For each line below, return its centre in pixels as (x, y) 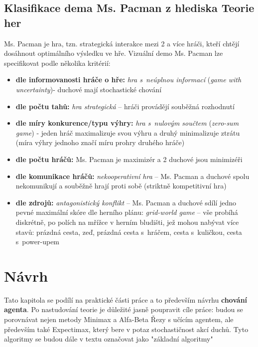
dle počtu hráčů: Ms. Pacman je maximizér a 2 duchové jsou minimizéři (129, 159)
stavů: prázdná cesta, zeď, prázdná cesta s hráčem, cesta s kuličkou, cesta (129, 232)
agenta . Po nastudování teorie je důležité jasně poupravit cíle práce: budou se (124, 309)
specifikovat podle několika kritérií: (57, 63)
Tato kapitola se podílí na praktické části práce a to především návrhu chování (126, 299)
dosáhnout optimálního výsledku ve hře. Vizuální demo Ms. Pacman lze (114, 53)
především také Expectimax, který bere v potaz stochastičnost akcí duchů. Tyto (126, 329)
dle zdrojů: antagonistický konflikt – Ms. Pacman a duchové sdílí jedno (126, 202)
